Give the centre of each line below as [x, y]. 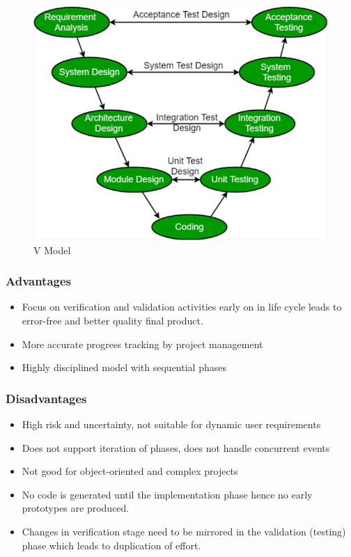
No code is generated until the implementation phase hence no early [167, 494]
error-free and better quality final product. [112, 321]
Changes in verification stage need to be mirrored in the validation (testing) [184, 531]
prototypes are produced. [76, 508]
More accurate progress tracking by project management [142, 344]
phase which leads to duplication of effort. [111, 545]
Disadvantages [46, 398]
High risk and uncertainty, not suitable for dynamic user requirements [171, 424]
